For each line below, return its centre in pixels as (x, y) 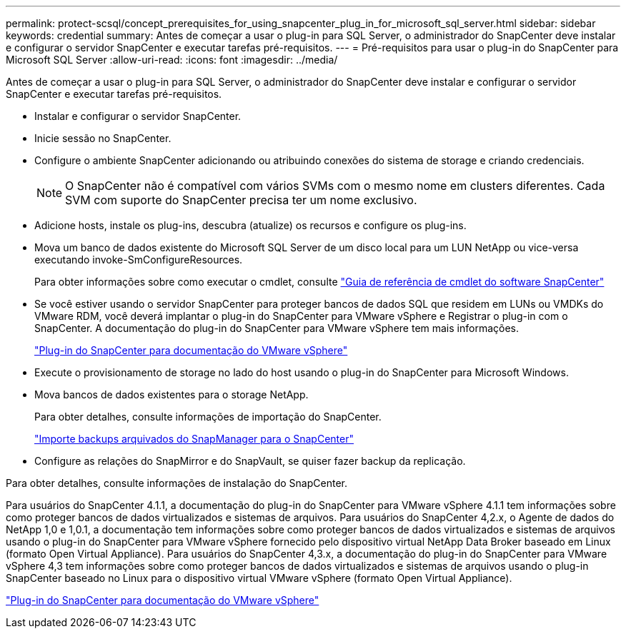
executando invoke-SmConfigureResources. (139, 260)
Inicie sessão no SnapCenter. (103, 138)
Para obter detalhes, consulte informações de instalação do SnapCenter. (177, 483)
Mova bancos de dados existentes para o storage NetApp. (172, 394)
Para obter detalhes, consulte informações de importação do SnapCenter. (208, 417)
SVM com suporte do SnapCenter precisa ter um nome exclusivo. (241, 200)
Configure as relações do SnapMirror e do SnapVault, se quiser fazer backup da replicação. (250, 461)
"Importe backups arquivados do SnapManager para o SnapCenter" (194, 439)
